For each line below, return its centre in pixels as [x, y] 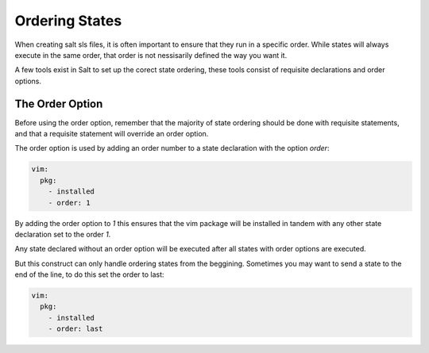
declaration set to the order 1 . [63, 234]
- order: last [75, 329]
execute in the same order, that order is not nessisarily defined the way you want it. [151, 55]
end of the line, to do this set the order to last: [89, 274]
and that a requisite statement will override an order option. [112, 134]
